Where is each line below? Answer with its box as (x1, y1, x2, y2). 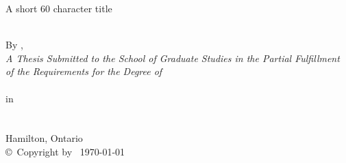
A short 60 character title (5, 1, 112, 15)
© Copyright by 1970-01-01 (5, 144, 125, 158)
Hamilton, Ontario (5, 131, 83, 145)
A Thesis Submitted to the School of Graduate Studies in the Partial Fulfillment (5, 50, 340, 65)
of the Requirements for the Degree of (5, 64, 162, 78)
